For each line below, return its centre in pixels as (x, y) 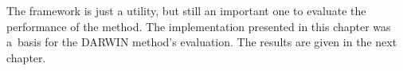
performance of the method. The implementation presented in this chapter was (199, 26)
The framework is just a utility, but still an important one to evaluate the (186, 10)
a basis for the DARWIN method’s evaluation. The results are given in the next (202, 42)
